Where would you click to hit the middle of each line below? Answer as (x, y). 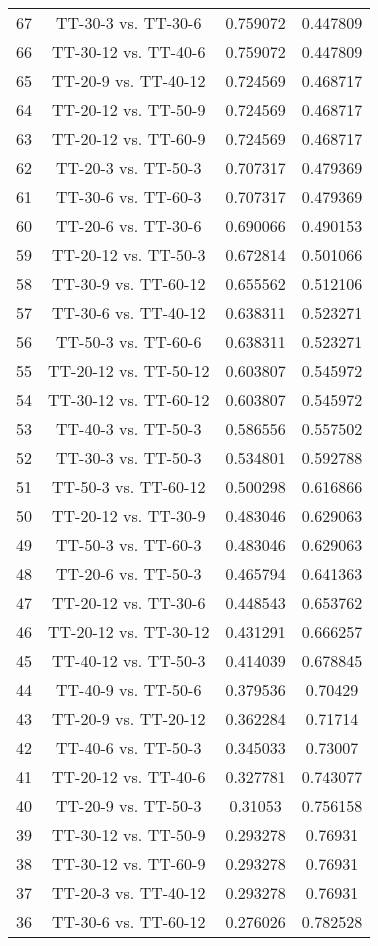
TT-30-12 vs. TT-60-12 (129, 399)
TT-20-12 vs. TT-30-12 (129, 631)
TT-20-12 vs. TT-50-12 (129, 370)
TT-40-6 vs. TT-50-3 (129, 747)
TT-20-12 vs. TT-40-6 (129, 776)
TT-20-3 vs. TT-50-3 (129, 167)
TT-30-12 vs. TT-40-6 (129, 51)
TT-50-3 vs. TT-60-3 (129, 544)
